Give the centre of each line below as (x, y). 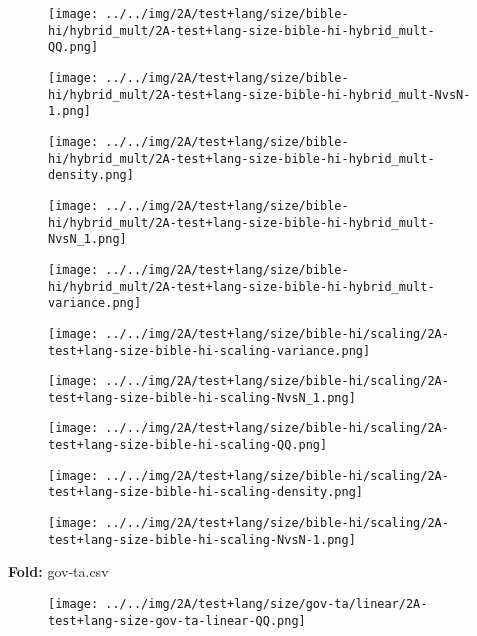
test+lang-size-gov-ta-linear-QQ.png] (177, 620)
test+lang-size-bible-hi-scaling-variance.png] (209, 350)
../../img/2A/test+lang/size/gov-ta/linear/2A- (266, 604)
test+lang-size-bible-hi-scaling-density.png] (205, 492)
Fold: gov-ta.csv (58, 571)
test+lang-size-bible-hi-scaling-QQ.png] (188, 445)
